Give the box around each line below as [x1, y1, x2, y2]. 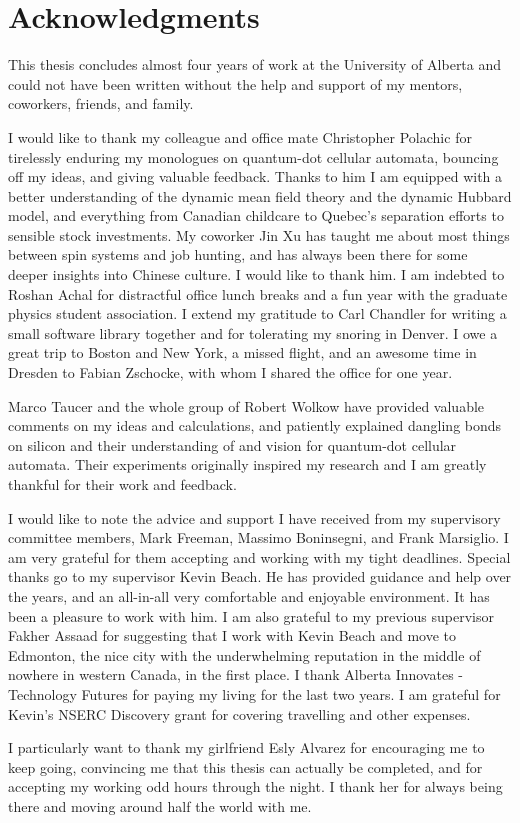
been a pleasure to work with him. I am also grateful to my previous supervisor [8, 605, 494, 626]
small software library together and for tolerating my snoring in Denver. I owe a [8, 322, 498, 343]
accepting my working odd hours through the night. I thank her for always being [8, 776, 503, 797]
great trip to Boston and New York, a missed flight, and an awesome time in [8, 342, 477, 363]
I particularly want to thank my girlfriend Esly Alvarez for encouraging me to [8, 737, 485, 758]
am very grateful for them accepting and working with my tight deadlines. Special [8, 546, 511, 567]
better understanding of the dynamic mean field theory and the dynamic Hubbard [8, 185, 512, 206]
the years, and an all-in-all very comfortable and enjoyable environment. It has [8, 585, 490, 606]
